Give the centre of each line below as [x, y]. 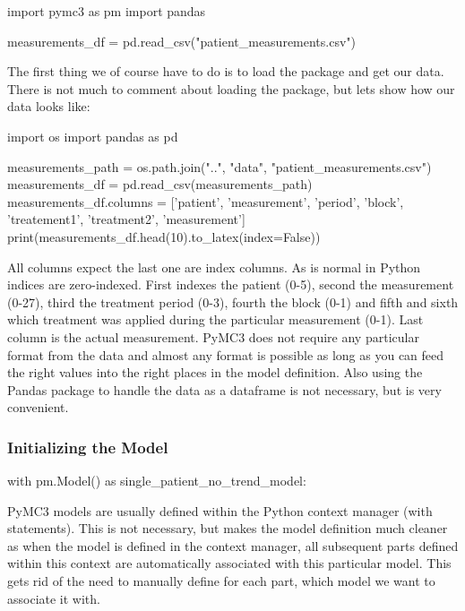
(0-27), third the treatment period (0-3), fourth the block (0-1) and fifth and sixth [233, 301]
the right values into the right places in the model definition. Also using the [215, 372]
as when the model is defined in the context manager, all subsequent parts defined [233, 545]
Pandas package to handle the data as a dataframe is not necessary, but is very [224, 389]
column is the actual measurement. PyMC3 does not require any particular [213, 336]
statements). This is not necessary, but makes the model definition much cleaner [228, 528]
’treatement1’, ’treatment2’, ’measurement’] [126, 219]
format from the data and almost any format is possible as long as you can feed [226, 354]
